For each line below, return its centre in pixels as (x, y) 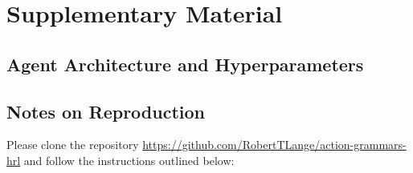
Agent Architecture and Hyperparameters (185, 64)
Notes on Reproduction (106, 111)
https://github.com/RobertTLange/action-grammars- (274, 145)
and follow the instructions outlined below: (129, 160)
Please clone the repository (73, 145)
